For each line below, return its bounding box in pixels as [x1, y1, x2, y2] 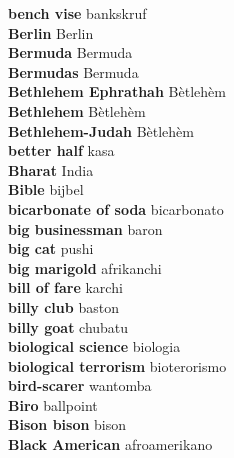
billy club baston [8, 296, 119, 317]
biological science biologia [8, 336, 181, 357]
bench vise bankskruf [8, 3, 147, 23]
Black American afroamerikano [8, 434, 213, 455]
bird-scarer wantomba [8, 375, 152, 396]
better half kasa [8, 140, 115, 161]
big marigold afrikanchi [8, 257, 162, 278]
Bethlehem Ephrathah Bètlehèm [8, 81, 226, 102]
